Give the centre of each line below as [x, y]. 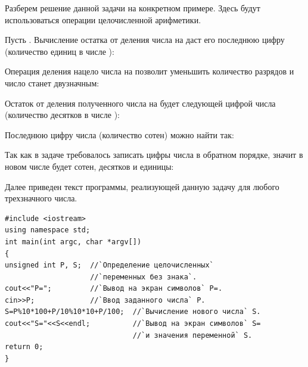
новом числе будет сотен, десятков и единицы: [89, 166]
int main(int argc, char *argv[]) [73, 242]
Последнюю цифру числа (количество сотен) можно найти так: [119, 134]
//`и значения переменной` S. [192, 335]
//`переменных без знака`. [144, 277]
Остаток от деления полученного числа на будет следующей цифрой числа [140, 103]
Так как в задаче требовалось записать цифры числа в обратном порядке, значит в [154, 155]
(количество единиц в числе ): [60, 51]
